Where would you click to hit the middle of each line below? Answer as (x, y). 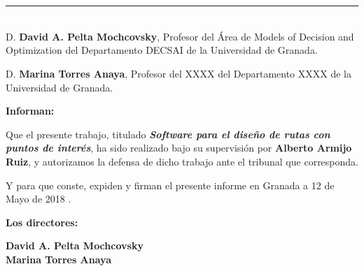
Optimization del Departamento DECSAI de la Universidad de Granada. (162, 50)
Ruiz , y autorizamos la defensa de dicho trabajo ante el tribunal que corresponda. (182, 161)
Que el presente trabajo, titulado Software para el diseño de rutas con (168, 134)
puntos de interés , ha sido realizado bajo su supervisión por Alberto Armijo (179, 148)
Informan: (30, 111)
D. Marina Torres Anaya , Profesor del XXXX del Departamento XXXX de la (178, 73)
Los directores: (42, 222)
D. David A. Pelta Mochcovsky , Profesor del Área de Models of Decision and (180, 36)
